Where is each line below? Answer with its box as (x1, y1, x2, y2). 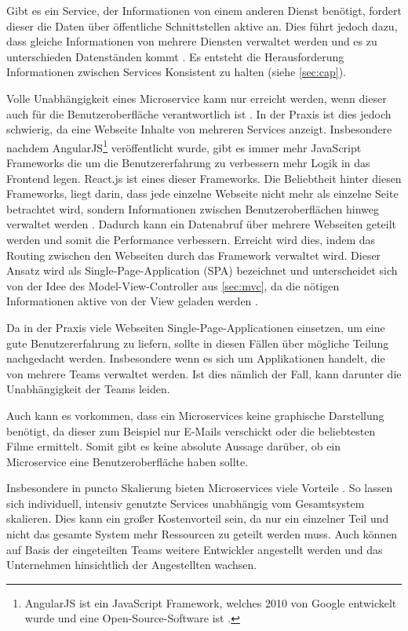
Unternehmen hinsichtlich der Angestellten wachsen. (6, 556, 257, 573)
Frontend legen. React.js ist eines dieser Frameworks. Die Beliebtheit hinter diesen (6, 170, 402, 186)
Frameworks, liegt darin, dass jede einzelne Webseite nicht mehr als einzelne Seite (6, 185, 399, 202)
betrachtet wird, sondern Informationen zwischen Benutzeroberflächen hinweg (6, 200, 380, 217)
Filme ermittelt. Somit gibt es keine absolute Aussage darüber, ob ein (6, 438, 341, 454)
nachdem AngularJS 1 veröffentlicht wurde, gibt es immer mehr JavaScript (6, 137, 362, 155)
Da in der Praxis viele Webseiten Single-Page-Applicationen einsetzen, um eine (6, 319, 385, 335)
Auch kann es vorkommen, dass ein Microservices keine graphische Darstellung (6, 407, 384, 423)
